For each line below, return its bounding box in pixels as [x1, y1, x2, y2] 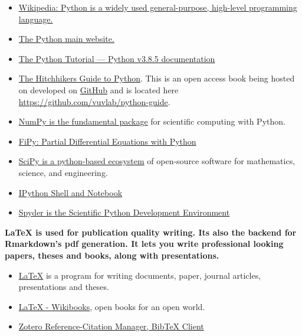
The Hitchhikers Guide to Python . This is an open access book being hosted [18, 72, 295, 84]
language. [18, 12, 53, 25]
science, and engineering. [18, 166, 108, 178]
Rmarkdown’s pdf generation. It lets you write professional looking [5, 237, 284, 250]
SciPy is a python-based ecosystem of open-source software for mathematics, [18, 155, 296, 167]
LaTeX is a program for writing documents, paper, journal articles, [18, 269, 261, 281]
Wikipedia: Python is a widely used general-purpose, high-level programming [18, 1, 297, 13]
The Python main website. [18, 32, 114, 45]
